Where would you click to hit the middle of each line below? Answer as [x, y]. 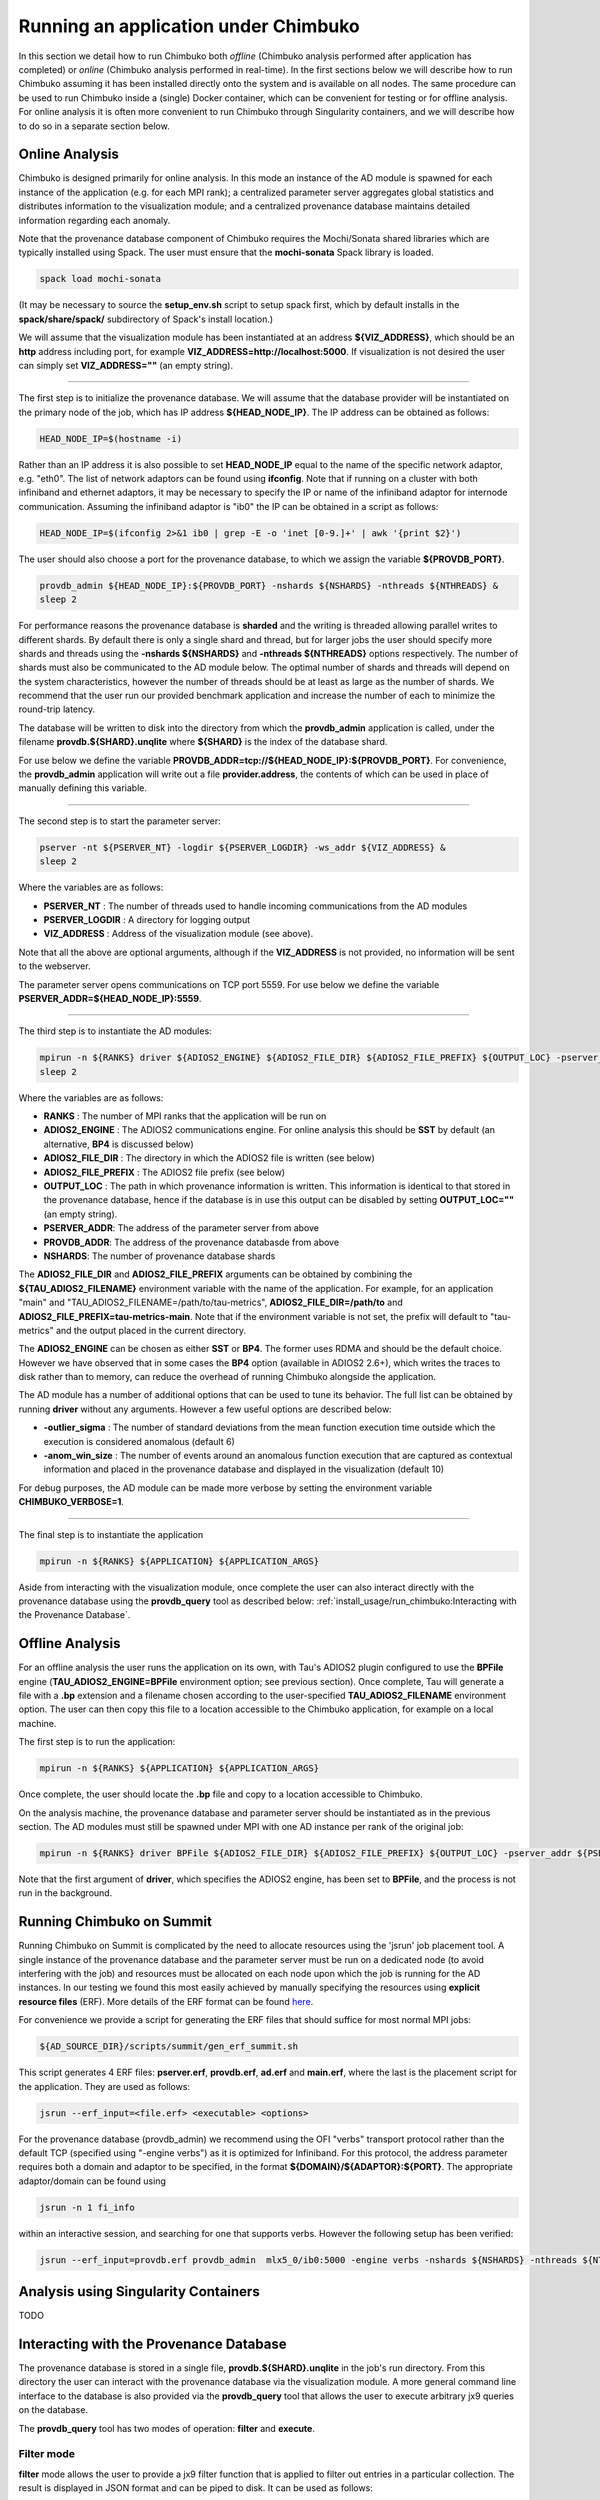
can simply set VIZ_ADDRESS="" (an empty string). [126, 365]
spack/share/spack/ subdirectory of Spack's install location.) [146, 319]
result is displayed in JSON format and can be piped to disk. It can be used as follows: [196, 2488]
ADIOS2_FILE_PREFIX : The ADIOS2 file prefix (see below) [164, 1172]
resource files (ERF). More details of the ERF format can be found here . [166, 2001]
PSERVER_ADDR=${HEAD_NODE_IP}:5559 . [110, 998]
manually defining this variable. [83, 788]
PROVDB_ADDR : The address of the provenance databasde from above [191, 1242]
